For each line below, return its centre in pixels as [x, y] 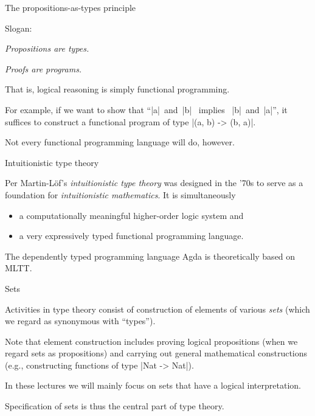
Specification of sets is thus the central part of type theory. [115, 406]
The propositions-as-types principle [71, 7]
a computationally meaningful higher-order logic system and [131, 215]
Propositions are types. [47, 48]
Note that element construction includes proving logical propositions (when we [151, 341]
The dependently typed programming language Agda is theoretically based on [150, 256]
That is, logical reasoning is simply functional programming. [117, 89]
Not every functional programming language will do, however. [120, 142]
